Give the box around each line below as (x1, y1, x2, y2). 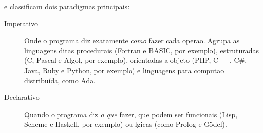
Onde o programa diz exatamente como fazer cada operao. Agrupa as (24, 35, 240, 46)
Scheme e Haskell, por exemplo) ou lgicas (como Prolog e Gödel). (24, 119, 227, 129)
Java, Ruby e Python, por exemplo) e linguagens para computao (24, 64, 224, 75)
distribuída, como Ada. (24, 75, 96, 85)
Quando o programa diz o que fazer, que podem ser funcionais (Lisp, (24, 109, 238, 119)
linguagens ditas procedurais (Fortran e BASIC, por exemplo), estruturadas (24, 45, 259, 55)
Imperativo (4, 18, 38, 28)
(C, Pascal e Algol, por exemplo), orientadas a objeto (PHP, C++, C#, (24, 55, 247, 65)
